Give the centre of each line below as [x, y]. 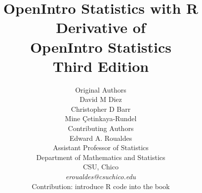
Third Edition [101, 66]
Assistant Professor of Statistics [101, 147]
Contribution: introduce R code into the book [101, 186]
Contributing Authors [101, 128]
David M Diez [101, 99]
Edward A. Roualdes [101, 138]
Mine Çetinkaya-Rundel [101, 118]
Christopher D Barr [101, 109]
